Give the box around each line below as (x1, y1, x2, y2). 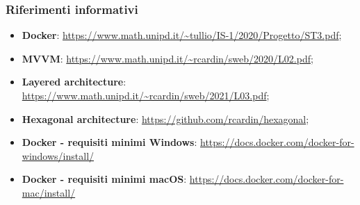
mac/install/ (22, 185, 76, 199)
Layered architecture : (22, 74, 126, 89)
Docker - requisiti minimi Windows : (22, 135, 197, 149)
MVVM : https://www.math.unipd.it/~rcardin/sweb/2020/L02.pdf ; (22, 51, 313, 65)
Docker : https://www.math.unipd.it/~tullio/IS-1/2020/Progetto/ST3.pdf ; (22, 28, 342, 42)
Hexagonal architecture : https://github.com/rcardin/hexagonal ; (22, 111, 309, 126)
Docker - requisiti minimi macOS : (22, 172, 187, 186)
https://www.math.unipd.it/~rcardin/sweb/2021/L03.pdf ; (22, 88, 270, 102)
